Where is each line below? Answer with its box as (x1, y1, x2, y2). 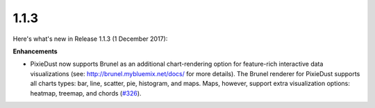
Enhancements (12, 47, 58, 55)
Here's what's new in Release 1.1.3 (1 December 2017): (12, 35, 168, 43)
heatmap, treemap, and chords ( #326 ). (30, 89, 142, 97)
